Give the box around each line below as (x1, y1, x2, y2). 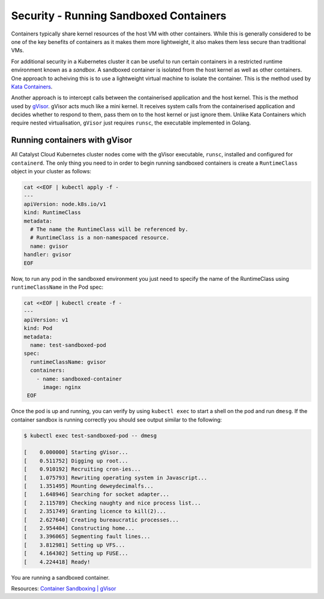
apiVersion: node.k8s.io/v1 (23, 200, 106, 207)
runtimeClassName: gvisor (30, 358, 106, 365)
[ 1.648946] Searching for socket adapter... (23, 491, 170, 498)
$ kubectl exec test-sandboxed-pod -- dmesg (23, 432, 157, 439)
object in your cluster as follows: (11, 168, 92, 175)
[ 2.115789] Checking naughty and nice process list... (23, 499, 201, 506)
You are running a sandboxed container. (11, 574, 110, 581)
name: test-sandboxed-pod (30, 342, 106, 348)
